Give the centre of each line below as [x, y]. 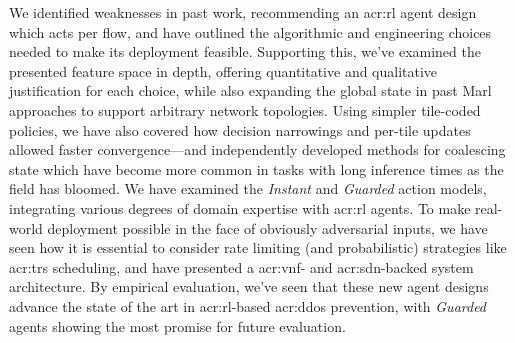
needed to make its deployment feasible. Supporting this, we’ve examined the [245, 51]
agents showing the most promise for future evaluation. [177, 325]
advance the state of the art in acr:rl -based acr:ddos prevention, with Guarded [248, 305]
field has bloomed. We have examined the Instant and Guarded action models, [248, 188]
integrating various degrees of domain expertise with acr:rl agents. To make [240, 207]
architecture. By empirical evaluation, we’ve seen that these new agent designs [249, 286]
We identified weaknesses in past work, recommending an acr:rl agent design [243, 12]
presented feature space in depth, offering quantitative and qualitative [223, 70]
